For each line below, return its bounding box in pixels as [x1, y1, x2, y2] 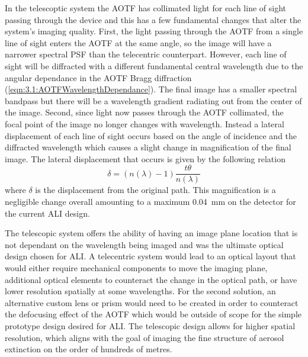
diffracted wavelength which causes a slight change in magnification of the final [5, 141, 291, 153]
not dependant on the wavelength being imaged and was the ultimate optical [5, 238, 284, 250]
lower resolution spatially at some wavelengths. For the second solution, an [5, 285, 276, 297]
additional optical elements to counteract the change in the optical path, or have [5, 273, 297, 285]
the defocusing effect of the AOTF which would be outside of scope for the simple [5, 308, 302, 320]
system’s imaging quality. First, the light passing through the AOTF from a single [5, 25, 303, 37]
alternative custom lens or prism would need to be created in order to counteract [5, 296, 299, 308]
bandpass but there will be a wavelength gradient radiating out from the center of [5, 94, 302, 107]
